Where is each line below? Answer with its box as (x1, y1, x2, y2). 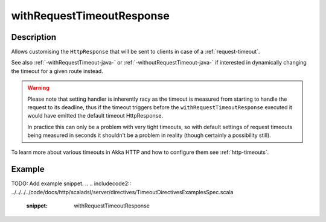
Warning (27, 84, 50, 92)
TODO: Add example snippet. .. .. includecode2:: (11, 180, 132, 187)
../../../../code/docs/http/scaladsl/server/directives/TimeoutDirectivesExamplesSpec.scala (11, 188, 234, 195)
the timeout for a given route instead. (11, 67, 104, 75)
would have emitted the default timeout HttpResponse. (27, 112, 163, 119)
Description (11, 32, 57, 42)
